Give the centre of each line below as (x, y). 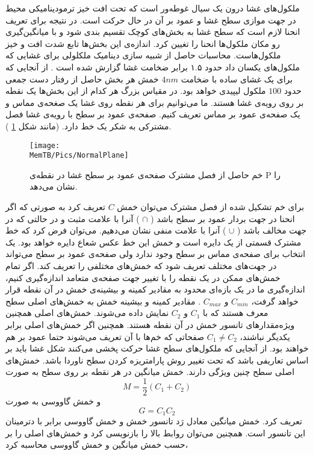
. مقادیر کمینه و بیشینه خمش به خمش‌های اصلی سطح (103, 301)
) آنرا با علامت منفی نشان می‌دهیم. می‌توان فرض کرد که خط (116, 230)
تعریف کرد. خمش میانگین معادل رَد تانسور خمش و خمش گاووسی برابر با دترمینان (154, 421)
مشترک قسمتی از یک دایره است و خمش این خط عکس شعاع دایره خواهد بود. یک (153, 242)
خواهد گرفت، (275, 301)
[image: (45, 145)
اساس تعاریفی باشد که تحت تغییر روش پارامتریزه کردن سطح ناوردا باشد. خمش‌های (157, 360)
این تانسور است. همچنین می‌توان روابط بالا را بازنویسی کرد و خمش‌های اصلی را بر (156, 432)
